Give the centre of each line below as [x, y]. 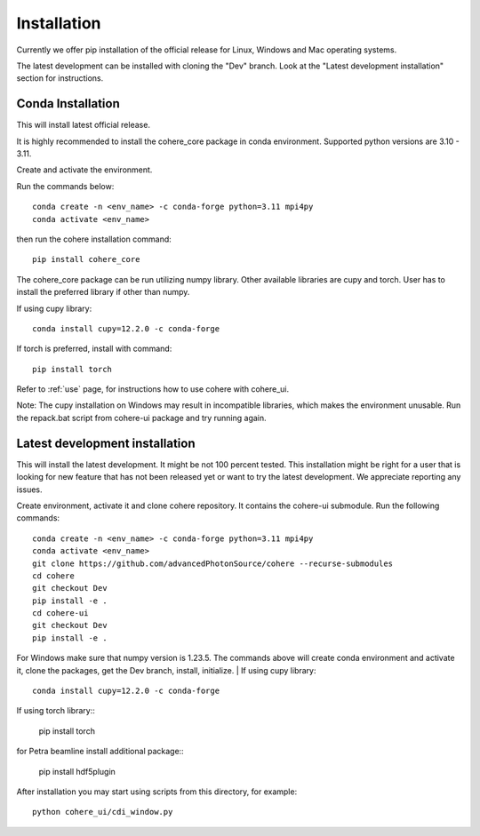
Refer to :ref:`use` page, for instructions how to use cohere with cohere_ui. [153, 389]
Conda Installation [68, 104]
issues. [30, 490]
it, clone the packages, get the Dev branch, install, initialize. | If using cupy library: [166, 670]
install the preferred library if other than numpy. [103, 292]
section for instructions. [60, 78]
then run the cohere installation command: [94, 239]
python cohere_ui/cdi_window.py [103, 812]
